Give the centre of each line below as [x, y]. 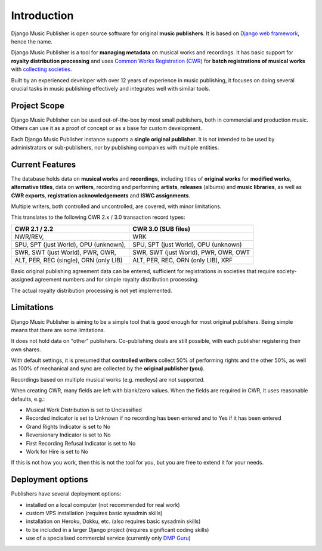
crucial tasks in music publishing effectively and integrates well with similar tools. [111, 88]
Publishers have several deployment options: [66, 494]
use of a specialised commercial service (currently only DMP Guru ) [108, 538]
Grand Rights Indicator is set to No [68, 426]
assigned [22, 280]
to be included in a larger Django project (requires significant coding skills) [117, 530]
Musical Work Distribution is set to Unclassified [84, 410]
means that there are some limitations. [58, 330]
